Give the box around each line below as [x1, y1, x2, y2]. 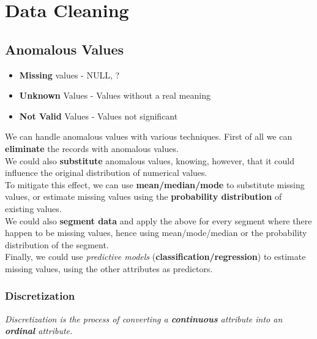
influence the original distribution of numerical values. [5, 166, 207, 179]
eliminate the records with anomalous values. [5, 142, 179, 154]
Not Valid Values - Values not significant [19, 109, 178, 122]
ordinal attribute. [5, 324, 73, 337]
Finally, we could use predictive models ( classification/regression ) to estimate [5, 250, 306, 263]
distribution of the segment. [5, 238, 109, 251]
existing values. [5, 202, 62, 215]
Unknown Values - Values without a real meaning [19, 89, 211, 102]
